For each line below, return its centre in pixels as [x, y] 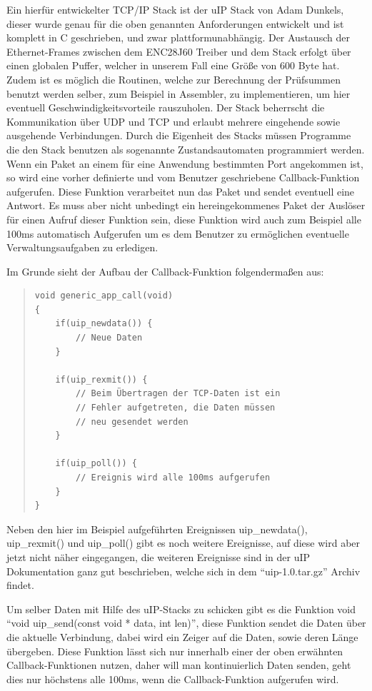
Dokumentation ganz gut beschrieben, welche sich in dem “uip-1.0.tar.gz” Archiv [184, 571]
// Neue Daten [109, 338]
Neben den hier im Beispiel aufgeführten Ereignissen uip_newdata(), [157, 529]
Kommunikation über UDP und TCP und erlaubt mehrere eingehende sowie [174, 121]
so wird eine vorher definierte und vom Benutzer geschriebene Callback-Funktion [183, 177]
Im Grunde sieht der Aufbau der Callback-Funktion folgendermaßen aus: [165, 271]
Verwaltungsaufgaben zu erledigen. [82, 247]
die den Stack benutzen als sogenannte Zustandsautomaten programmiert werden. [186, 149]
